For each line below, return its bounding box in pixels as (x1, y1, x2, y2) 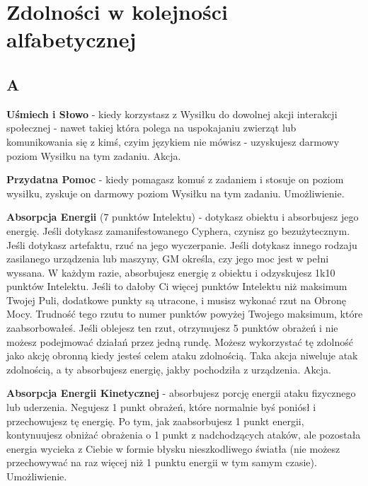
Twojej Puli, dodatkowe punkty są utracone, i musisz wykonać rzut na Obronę (6, 292, 347, 307)
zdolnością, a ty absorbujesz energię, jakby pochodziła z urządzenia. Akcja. (6, 361, 331, 376)
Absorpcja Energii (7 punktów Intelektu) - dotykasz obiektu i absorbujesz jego (6, 209, 359, 224)
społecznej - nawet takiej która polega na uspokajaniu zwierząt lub (6, 120, 297, 135)
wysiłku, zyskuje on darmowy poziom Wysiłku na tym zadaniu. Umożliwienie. (6, 185, 345, 200)
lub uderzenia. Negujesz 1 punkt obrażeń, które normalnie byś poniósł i (6, 400, 316, 415)
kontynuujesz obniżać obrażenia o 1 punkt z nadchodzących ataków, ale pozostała (6, 427, 361, 442)
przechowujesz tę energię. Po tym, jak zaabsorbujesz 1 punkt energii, (6, 413, 304, 428)
